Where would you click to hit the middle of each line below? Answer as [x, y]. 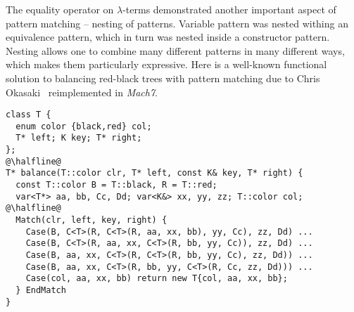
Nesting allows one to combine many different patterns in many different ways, [175, 50]
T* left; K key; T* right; [79, 138]
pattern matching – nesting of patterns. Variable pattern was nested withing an [177, 23]
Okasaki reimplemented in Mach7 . [82, 92]
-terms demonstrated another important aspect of [229, 9]
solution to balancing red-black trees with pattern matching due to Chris [163, 78]
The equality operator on [60, 9]
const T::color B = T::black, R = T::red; [116, 185]
